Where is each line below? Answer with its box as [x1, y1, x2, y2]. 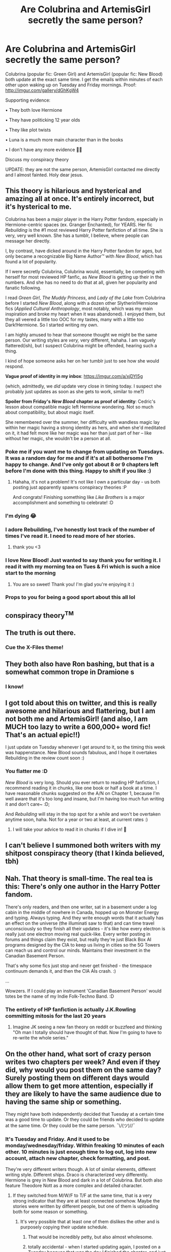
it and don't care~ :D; [5, 801, 50, 807]
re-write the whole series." [12, 1035, 69, 1041]
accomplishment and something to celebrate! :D [12, 499, 113, 506]
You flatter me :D [5, 767, 48, 775]
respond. [5, 363, 24, 369]
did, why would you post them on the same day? [5, 1066, 161, 1074]
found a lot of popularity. [5, 258, 57, 264]
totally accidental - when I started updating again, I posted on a [27, 1244, 161, 1250]
